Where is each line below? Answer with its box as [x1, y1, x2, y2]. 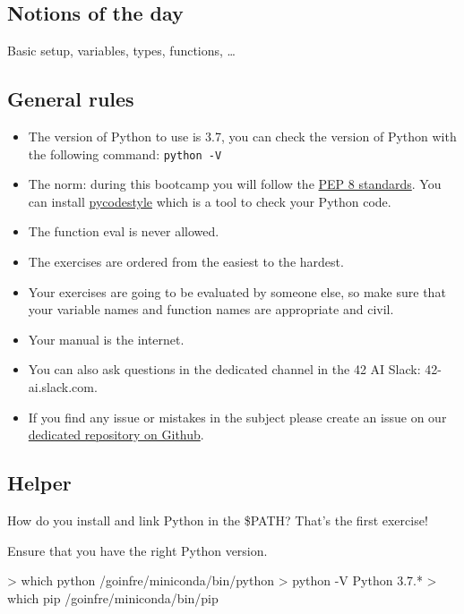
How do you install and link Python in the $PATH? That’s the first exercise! [7, 510, 428, 529]
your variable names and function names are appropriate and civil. [28, 300, 394, 319]
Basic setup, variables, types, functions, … [7, 41, 236, 60]
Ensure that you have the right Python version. [7, 541, 268, 559]
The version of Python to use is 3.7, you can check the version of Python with [28, 127, 457, 145]
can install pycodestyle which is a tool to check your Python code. [28, 192, 391, 210]
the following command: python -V [28, 144, 222, 163]
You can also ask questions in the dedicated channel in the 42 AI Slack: [28, 360, 421, 379]
